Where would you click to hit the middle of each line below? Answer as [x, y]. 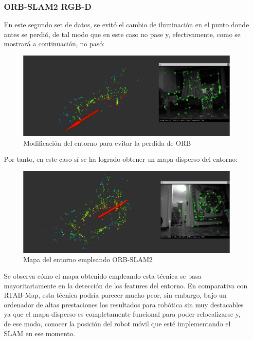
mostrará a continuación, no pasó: [54, 44]
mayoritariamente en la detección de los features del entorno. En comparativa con [126, 285]
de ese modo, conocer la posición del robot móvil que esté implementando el [117, 323]
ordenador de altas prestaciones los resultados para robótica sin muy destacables [124, 304]
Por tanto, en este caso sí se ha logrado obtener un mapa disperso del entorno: [121, 159]
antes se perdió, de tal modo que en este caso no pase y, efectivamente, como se [122, 34]
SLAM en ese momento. [40, 333]
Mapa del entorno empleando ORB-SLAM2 [88, 259]
